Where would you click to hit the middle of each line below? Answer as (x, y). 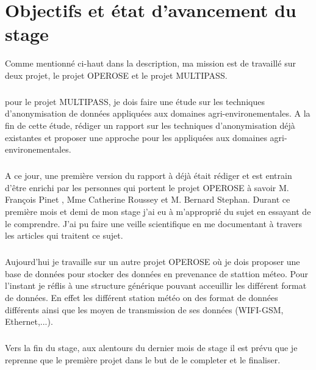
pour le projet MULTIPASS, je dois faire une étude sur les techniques (135, 101)
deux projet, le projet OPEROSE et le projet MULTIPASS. (116, 75)
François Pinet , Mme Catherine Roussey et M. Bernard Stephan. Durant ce (148, 199)
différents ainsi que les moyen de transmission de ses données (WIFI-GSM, (144, 309)
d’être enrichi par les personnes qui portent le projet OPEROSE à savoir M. (147, 187)
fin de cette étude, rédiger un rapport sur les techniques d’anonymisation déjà (150, 125)
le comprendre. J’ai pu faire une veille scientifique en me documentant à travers (154, 223)
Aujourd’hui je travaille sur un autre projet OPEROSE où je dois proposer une (153, 262)
